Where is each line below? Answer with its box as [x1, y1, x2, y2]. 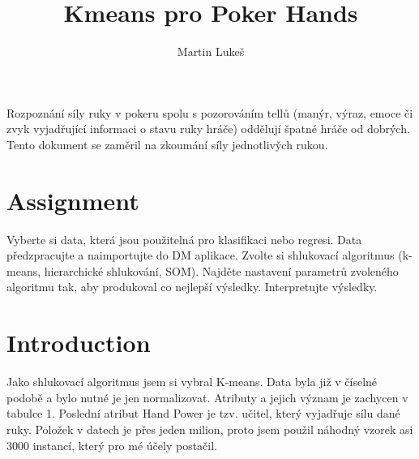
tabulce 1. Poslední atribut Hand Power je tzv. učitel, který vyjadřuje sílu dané [6, 405, 400, 422]
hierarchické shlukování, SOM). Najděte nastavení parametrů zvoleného [44, 262, 399, 279]
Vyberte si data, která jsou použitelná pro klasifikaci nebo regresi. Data [6, 230, 362, 247]
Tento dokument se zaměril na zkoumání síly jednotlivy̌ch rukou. [6, 135, 328, 152]
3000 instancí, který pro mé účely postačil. [6, 436, 218, 453]
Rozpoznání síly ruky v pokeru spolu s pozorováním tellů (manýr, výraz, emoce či [6, 104, 413, 121]
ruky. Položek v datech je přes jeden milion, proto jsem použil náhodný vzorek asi [6, 420, 413, 437]
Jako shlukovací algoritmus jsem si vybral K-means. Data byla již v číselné [6, 373, 378, 390]
